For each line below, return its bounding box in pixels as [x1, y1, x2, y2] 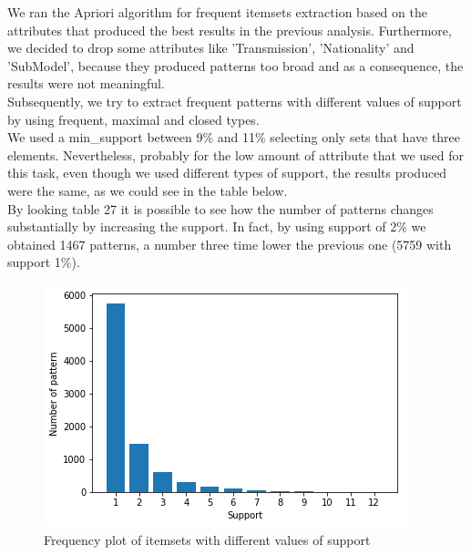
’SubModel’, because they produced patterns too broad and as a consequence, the [7, 56, 464, 75]
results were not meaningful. [7, 74, 165, 93]
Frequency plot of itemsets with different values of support [44, 529, 371, 549]
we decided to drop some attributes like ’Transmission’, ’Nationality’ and [7, 38, 415, 57]
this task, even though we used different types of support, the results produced [7, 163, 447, 182]
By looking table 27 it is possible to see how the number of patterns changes [7, 199, 434, 218]
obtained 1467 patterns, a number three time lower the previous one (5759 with [7, 234, 452, 253]
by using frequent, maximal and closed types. [7, 109, 260, 128]
